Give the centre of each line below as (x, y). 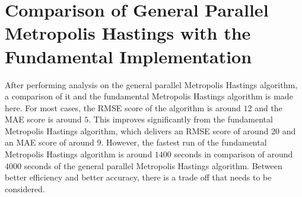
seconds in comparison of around (233, 154)
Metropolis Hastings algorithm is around (79, 154)
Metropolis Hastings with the (128, 33)
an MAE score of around (50, 142)
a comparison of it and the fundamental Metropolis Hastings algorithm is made (149, 96)
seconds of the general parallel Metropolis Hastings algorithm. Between (153, 165)
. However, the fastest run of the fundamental (184, 142)
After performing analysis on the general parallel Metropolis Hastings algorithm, (151, 84)
